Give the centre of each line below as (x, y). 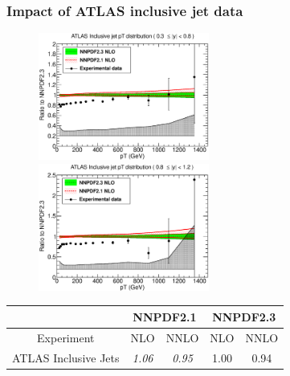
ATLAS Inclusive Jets (66, 357)
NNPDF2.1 (165, 316)
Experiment (66, 337)
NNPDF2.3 (244, 316)
